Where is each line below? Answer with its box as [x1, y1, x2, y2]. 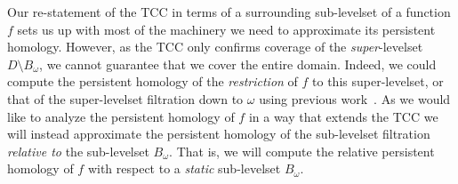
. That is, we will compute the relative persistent [169, 141, 435, 160]
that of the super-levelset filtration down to [7, 89, 244, 108]
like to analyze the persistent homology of [7, 107, 235, 125]
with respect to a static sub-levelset [87, 159, 281, 178]
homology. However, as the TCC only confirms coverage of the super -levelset [7, 37, 423, 56]
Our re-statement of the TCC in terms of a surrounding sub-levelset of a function [7, 3, 451, 20]
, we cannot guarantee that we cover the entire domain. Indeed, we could [39, 54, 437, 73]
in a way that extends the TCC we [248, 107, 438, 125]
